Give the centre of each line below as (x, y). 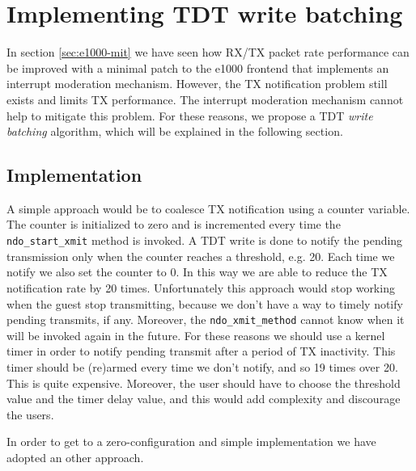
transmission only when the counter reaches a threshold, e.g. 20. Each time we (201, 256)
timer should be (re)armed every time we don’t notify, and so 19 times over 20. (202, 366)
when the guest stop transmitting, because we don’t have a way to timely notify (205, 303)
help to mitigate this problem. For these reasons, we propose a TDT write (190, 115)
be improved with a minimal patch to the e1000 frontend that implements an (198, 67)
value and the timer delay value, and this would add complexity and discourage (204, 399)
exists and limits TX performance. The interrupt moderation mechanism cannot (205, 99)
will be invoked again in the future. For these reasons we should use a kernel (196, 335)
